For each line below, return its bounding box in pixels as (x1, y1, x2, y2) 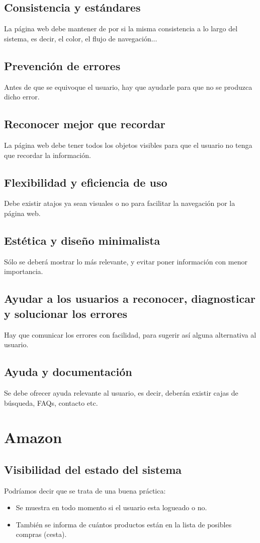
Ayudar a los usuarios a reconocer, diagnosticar (4, 291, 255, 306)
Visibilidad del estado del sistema (4, 461, 182, 477)
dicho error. (4, 91, 40, 102)
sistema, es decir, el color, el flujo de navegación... (4, 33, 157, 43)
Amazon (4, 427, 62, 448)
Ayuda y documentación (4, 364, 132, 379)
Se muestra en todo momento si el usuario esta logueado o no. (16, 502, 207, 513)
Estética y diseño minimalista (4, 232, 160, 248)
